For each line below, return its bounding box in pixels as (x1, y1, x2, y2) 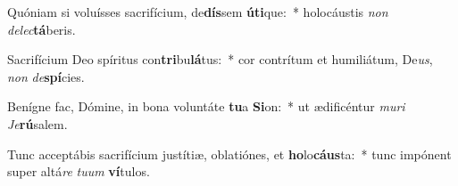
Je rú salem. (7, 114, 68, 133)
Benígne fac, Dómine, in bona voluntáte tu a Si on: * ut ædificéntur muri (7, 97, 405, 116)
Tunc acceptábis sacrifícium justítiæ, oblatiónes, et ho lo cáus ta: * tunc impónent (7, 144, 452, 163)
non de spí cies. (7, 67, 85, 85)
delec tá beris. (7, 20, 76, 38)
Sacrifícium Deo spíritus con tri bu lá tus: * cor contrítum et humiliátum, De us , (7, 50, 433, 69)
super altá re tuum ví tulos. (7, 162, 150, 181)
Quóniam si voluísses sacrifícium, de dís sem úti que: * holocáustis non (7, 3, 388, 20)
